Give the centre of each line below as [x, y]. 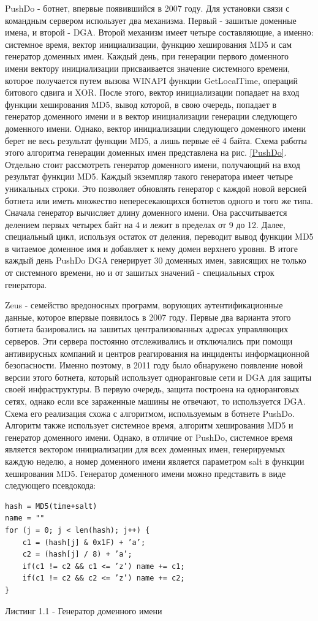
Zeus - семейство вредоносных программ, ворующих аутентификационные [144, 305]
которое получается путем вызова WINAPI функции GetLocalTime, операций [151, 80]
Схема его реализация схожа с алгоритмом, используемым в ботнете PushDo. [150, 413]
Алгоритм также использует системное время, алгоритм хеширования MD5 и [149, 425]
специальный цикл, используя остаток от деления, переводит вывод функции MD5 [159, 236]
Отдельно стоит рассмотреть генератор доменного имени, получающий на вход [153, 164]
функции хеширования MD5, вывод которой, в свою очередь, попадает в [141, 104]
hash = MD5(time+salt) [51, 506]
